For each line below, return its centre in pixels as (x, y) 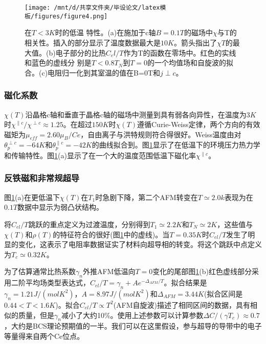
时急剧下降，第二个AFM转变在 (147, 197)
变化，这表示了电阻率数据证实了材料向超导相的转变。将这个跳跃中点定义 (140, 244)
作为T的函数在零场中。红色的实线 (180, 52)
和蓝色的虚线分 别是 (58, 63)
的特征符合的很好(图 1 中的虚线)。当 (111, 234)
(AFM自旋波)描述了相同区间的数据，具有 (182, 304)
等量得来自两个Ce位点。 (44, 336)
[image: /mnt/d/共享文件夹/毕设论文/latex (92, 8)
